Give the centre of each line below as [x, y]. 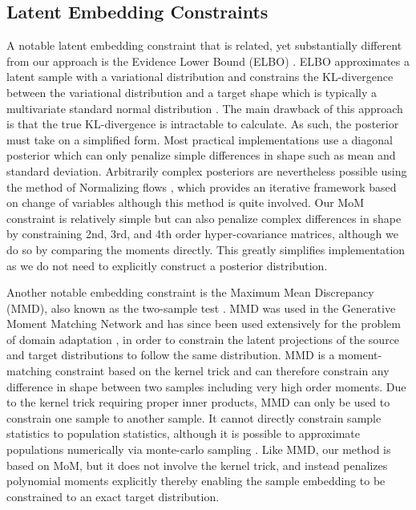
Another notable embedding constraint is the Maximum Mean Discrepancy [190, 292]
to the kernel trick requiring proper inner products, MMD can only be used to [198, 402]
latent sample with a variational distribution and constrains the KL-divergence [200, 77]
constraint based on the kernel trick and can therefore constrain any [222, 371]
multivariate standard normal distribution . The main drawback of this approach [205, 108]
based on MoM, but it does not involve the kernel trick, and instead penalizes [197, 465]
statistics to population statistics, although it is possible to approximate [183, 433]
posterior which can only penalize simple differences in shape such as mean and [201, 155]
